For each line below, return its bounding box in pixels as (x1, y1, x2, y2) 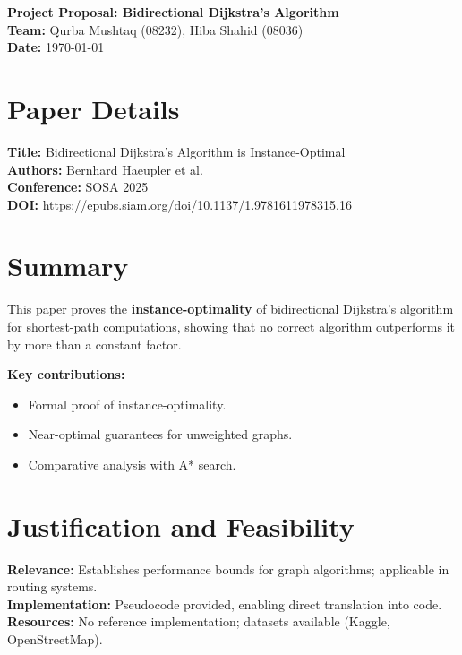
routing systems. (7, 577, 98, 596)
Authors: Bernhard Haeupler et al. (7, 159, 203, 178)
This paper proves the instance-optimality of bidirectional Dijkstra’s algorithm (7, 299, 454, 318)
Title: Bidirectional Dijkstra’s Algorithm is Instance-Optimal (7, 142, 346, 160)
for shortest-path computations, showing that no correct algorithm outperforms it (7, 317, 456, 335)
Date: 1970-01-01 (7, 38, 105, 56)
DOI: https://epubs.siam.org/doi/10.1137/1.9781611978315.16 (7, 194, 352, 213)
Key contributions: (7, 365, 125, 384)
